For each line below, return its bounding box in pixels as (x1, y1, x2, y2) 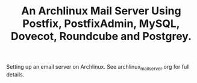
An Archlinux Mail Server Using (20, 4, 182, 18)
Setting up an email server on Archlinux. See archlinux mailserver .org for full (6, 63, 190, 72)
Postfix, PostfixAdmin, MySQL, (22, 17, 180, 30)
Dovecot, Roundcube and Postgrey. (11, 30, 192, 43)
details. (6, 70, 25, 78)
